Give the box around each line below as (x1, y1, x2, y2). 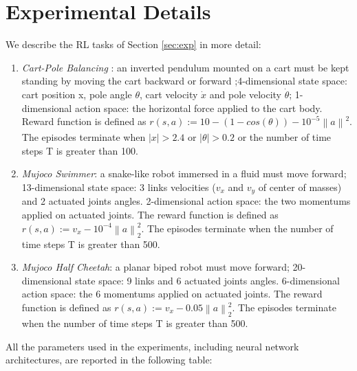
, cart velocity (140, 87, 198, 101)
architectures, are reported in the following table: (6, 352, 213, 367)
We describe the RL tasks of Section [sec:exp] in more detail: (6, 37, 261, 52)
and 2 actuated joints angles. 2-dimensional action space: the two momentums (21, 194, 351, 208)
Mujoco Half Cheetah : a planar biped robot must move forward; (21, 260, 290, 274)
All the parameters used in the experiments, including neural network (6, 339, 299, 353)
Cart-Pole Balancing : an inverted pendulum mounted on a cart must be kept (21, 60, 349, 74)
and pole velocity (209, 87, 282, 101)
